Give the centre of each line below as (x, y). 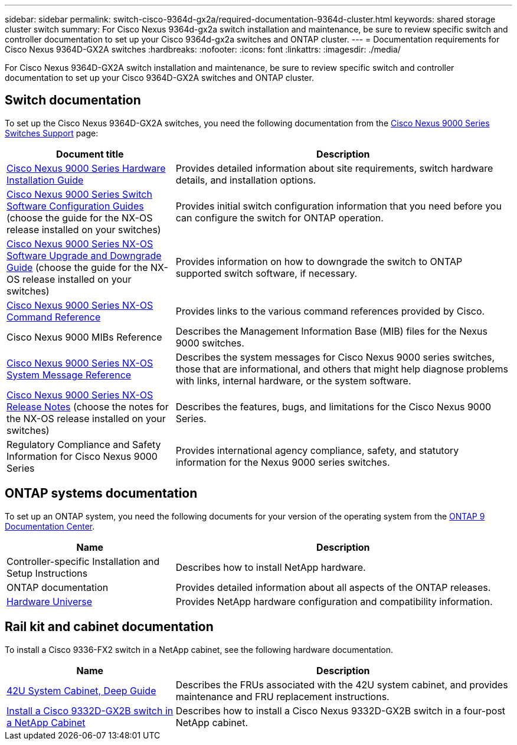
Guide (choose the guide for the (77, 267)
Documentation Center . (50, 526)
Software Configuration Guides (75, 206)
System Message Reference (69, 375)
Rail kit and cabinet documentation (109, 627)
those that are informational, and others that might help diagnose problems (342, 369)
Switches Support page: (52, 133)
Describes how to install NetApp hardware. (271, 567)
